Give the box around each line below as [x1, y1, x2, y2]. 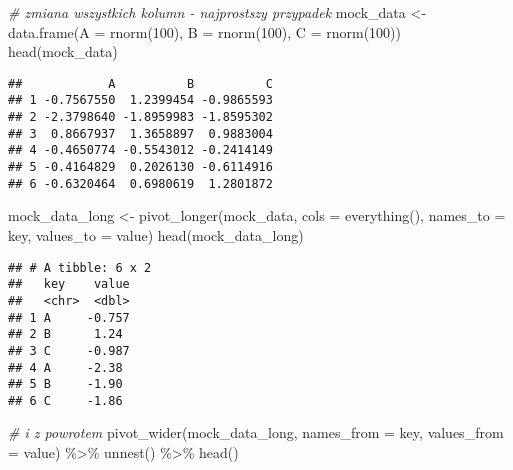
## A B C [8, 76, 273, 91]
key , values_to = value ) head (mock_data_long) [8, 224, 304, 245]
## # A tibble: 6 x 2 [8, 260, 152, 275]
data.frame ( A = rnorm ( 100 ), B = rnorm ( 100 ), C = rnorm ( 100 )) [8, 21, 401, 42]
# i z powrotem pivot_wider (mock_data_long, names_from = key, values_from [8, 422, 504, 443]
